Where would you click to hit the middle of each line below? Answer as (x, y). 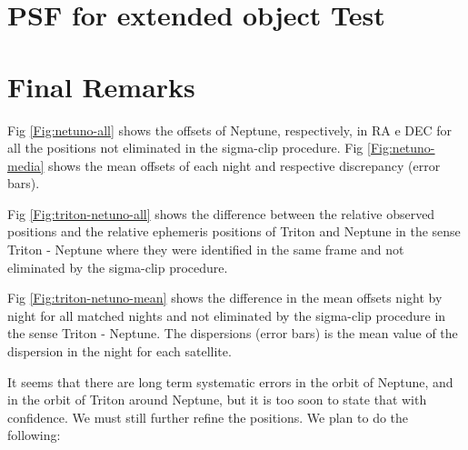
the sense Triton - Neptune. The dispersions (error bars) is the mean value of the (233, 333)
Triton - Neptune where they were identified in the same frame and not (206, 250)
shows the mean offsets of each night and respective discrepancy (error (244, 165)
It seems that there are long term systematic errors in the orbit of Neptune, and (230, 381)
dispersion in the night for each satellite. (119, 351)
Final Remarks (101, 86)
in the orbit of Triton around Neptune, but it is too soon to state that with (217, 400)
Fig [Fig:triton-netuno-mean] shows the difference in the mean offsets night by (225, 298)
